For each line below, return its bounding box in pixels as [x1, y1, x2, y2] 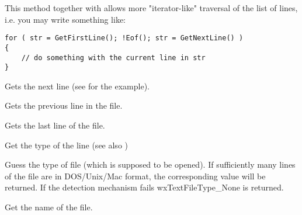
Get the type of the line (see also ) [5, 138, 128, 151]
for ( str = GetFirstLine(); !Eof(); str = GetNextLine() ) [5, 34, 244, 43]
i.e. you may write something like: [5, 13, 126, 25]
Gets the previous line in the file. [5, 99, 123, 112]
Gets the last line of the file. [5, 119, 105, 131]
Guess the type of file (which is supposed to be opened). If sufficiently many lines [5, 158, 296, 171]
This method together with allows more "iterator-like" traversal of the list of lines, [5, 2, 298, 13]
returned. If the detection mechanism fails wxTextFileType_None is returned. [5, 181, 284, 193]
